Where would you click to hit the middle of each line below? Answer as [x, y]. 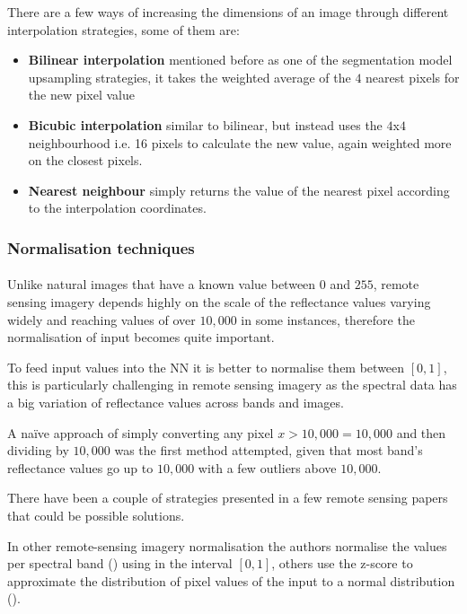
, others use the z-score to [342, 563]
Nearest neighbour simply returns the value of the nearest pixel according [239, 190]
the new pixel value [82, 95]
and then [421, 432]
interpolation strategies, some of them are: [123, 29]
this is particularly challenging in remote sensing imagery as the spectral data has [232, 385]
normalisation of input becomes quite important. [141, 337]
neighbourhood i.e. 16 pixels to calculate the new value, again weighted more [240, 142]
